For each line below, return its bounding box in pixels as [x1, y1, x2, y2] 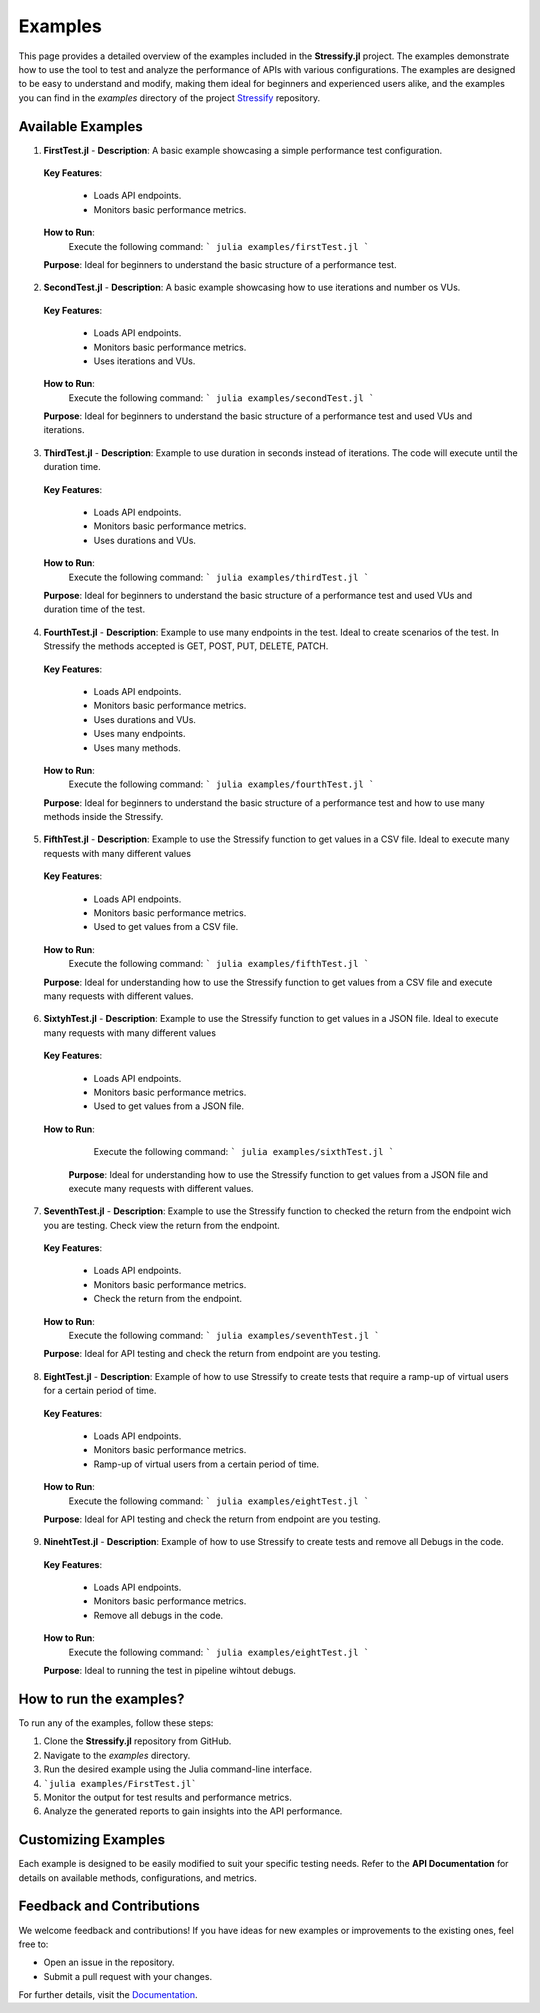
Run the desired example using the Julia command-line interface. [43, 1763, 313, 1775]
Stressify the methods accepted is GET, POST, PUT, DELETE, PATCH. [43, 640, 329, 652]
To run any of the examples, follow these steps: [18, 1716, 214, 1729]
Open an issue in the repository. [43, 1956, 175, 1969]
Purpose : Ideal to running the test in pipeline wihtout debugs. [43, 1665, 297, 1677]
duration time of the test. [43, 603, 145, 615]
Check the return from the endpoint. [93, 1293, 243, 1305]
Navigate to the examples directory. [43, 1749, 191, 1761]
